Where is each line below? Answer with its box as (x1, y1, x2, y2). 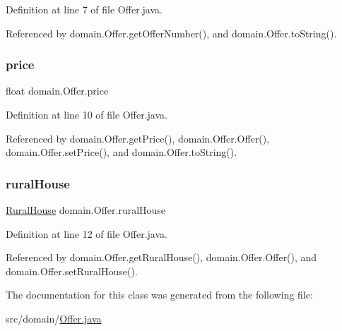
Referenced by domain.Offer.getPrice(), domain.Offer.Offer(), (6, 131, 270, 145)
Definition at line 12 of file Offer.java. (6, 226, 167, 241)
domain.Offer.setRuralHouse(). (6, 263, 138, 278)
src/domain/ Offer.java (6, 311, 102, 325)
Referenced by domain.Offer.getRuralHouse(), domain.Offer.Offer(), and (6, 250, 317, 265)
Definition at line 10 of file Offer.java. (6, 107, 167, 121)
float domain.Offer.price (6, 83, 109, 98)
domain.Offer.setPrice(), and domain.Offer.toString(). (6, 145, 237, 160)
